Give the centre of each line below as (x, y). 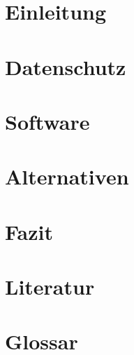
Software (47, 121)
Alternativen (67, 176)
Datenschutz (66, 66)
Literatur (50, 287)
